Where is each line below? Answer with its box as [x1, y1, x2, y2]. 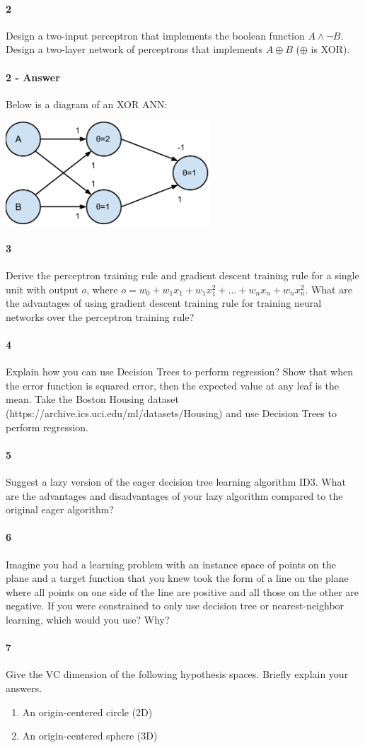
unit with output [6, 281, 79, 296]
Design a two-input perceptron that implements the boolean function [6, 28, 305, 42]
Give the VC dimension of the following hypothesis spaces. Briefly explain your [6, 667, 349, 682]
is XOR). [311, 42, 350, 57]
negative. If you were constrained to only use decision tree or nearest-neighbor [6, 598, 344, 613]
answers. [6, 680, 42, 695]
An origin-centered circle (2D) [22, 704, 153, 719]
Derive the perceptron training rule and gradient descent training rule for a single [6, 268, 359, 283]
